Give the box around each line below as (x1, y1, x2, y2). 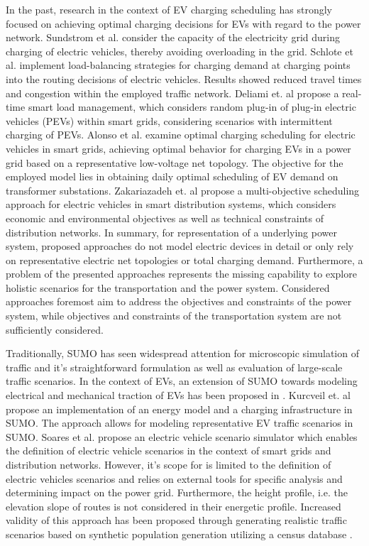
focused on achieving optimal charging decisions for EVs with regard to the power (6, 16, 361, 31)
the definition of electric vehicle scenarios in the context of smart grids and (6, 443, 331, 458)
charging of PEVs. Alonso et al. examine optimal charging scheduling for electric (6, 127, 356, 142)
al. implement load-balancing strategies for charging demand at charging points (6, 58, 351, 72)
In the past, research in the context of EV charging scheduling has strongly (6, 2, 333, 16)
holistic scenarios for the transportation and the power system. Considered (6, 280, 330, 295)
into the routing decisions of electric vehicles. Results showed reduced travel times (6, 71, 362, 86)
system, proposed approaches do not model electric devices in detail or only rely (6, 239, 354, 253)
